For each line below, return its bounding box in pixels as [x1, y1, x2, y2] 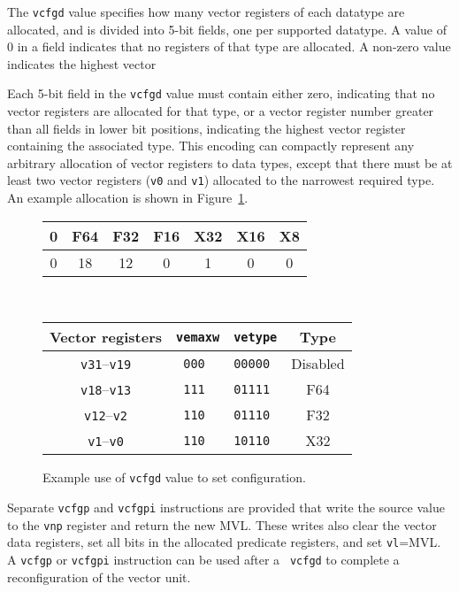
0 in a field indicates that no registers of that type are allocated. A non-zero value [7, 37, 451, 56]
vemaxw [176, 329, 220, 344]
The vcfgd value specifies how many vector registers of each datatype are [7, 3, 405, 20]
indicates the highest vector [7, 54, 157, 73]
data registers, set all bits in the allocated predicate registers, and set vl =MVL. [7, 533, 441, 551]
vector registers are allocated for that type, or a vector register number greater [7, 102, 434, 120]
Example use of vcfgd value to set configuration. [42, 468, 306, 487]
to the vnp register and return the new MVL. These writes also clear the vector [7, 515, 437, 534]
